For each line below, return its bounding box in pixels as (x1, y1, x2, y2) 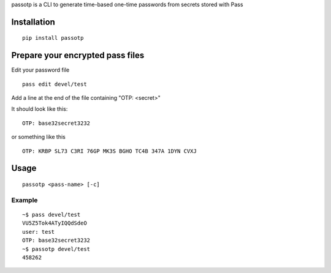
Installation (11, 17, 55, 27)
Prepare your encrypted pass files (11, 50, 145, 61)
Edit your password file (11, 66, 70, 73)
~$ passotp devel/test (22, 245, 91, 252)
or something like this (11, 133, 66, 141)
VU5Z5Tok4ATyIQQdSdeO (22, 220, 87, 226)
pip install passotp (22, 34, 84, 42)
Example (11, 196, 38, 204)
